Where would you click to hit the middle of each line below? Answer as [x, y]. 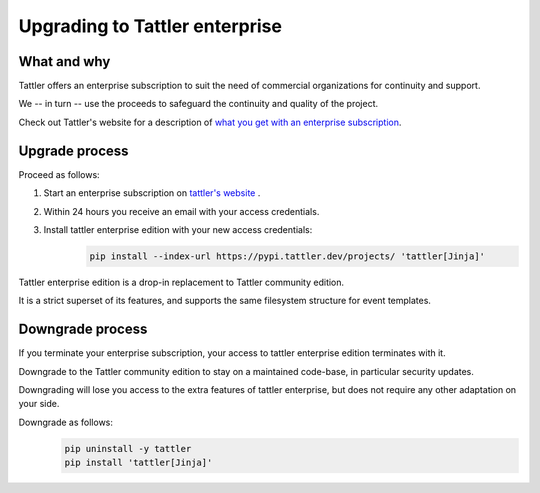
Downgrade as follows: [66, 422]
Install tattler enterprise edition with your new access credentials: [178, 229]
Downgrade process [83, 329]
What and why [64, 61]
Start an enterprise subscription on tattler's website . [152, 193]
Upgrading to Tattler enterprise [150, 26]
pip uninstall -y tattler [128, 448]
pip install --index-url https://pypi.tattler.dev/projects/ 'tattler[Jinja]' [287, 256]
